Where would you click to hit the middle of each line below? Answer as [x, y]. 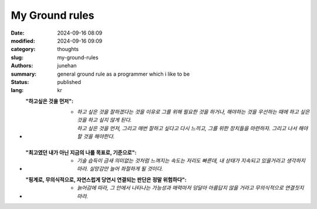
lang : [17, 90]
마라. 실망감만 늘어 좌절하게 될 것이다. [120, 169]
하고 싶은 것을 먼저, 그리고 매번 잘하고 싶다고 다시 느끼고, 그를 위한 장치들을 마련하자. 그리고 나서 [187, 128]
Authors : [22, 66]
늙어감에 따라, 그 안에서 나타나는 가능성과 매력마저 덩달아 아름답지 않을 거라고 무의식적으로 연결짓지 [190, 188]
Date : [18, 33]
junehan [67, 66]
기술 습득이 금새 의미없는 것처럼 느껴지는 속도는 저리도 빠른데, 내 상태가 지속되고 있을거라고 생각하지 [191, 161]
